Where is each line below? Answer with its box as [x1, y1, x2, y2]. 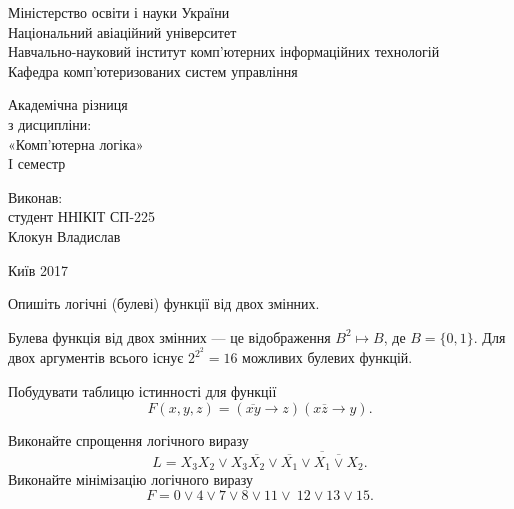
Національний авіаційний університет [8, 21, 237, 42]
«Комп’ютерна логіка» [8, 133, 144, 154]
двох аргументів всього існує [8, 347, 184, 368]
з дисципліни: [8, 113, 92, 134]
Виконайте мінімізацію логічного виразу [8, 469, 253, 490]
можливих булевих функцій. [242, 347, 413, 368]
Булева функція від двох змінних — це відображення [8, 326, 331, 347]
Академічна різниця [8, 94, 128, 115]
